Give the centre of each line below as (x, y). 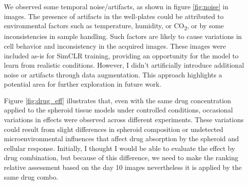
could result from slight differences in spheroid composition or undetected (114, 129)
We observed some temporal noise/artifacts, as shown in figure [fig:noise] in (116, 6)
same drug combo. (31, 176)
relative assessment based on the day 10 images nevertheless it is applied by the (123, 167)
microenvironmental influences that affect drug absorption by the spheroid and (122, 139)
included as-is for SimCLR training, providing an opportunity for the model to (121, 55)
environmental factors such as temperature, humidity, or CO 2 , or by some (114, 26)
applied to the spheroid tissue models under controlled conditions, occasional (118, 110)
